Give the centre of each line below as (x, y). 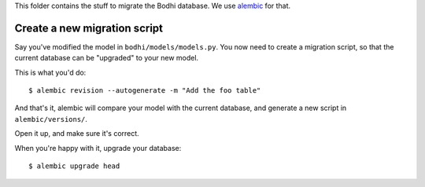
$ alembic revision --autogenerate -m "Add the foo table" (145, 91)
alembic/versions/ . (51, 119)
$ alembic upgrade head (74, 166)
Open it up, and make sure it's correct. (77, 134)
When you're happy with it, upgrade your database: (98, 148)
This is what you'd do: (50, 72)
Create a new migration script (89, 28)
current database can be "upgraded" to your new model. (107, 58)
